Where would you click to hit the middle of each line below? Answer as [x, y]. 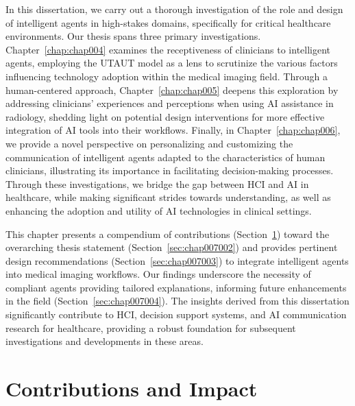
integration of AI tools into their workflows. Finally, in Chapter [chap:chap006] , [173, 130]
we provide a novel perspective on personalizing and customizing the [149, 143]
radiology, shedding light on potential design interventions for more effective [165, 116]
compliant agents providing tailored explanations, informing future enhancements [176, 287]
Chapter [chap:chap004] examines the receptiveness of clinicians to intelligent [168, 49]
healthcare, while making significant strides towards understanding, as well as [168, 197]
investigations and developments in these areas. [105, 341]
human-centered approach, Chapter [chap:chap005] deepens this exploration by [172, 89]
